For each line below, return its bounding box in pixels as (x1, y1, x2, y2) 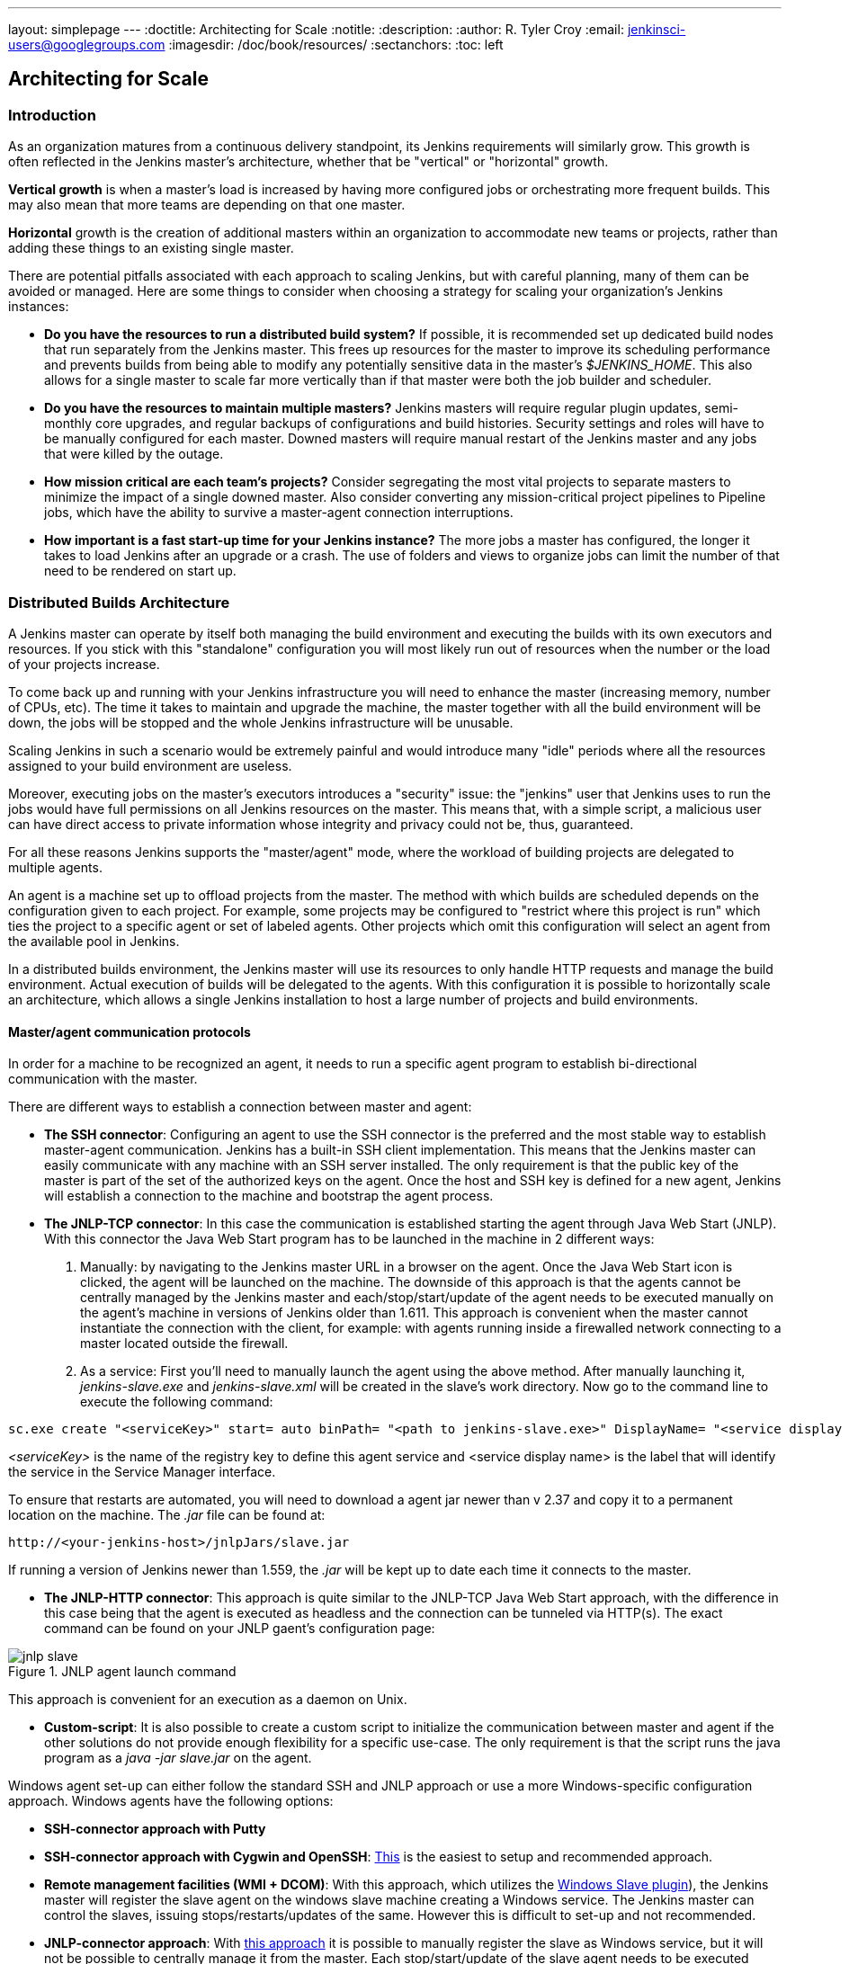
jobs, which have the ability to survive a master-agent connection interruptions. (44, 504, 514, 521)
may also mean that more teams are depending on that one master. (8, 197, 406, 213)
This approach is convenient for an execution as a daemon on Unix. (8, 1692, 407, 1708)
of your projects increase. (8, 656, 160, 672)
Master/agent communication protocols (8, 1023, 251, 1040)
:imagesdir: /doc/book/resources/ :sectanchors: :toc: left (168, 37, 504, 52)
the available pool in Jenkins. (8, 933, 180, 949)
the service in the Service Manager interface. (8, 1464, 276, 1480)
